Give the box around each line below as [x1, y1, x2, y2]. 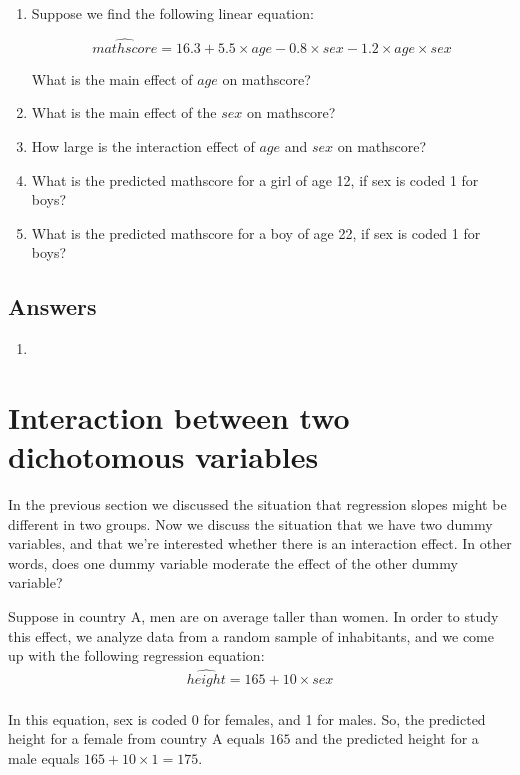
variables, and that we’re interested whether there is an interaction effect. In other [8, 533, 512, 554]
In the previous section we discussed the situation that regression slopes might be [8, 494, 507, 515]
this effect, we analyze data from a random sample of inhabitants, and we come [8, 625, 494, 646]
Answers [8, 291, 97, 322]
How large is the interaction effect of [31, 136, 255, 156]
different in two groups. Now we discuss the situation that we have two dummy [8, 513, 493, 534]
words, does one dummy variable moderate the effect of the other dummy [8, 552, 458, 573]
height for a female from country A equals [8, 728, 265, 749]
